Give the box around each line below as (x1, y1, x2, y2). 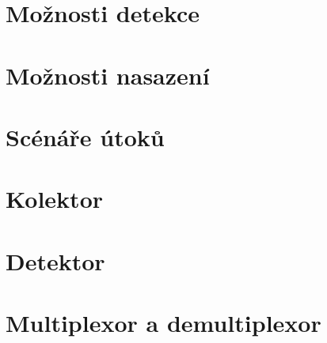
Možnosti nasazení (6, 58, 210, 91)
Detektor (6, 244, 105, 277)
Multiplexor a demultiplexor (6, 307, 321, 339)
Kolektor (6, 183, 104, 215)
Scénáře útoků (6, 120, 165, 153)
